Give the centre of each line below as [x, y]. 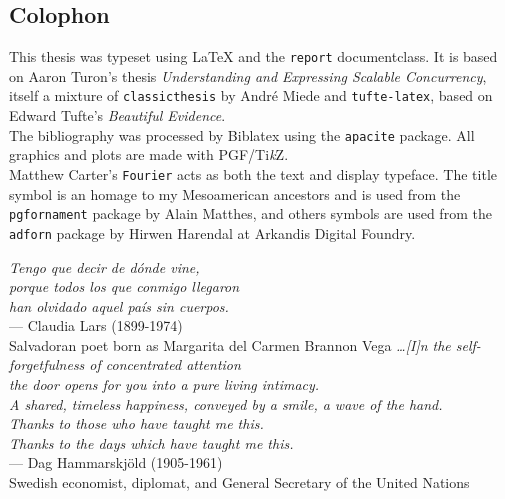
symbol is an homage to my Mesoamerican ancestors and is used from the [235, 193]
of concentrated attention [165, 364]
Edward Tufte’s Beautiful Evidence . [117, 115]
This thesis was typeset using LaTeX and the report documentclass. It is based [253, 56]
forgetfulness [47, 364]
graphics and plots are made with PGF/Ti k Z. [149, 154]
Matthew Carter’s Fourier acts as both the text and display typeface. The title [253, 173]
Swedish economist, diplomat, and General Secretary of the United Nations [239, 482]
